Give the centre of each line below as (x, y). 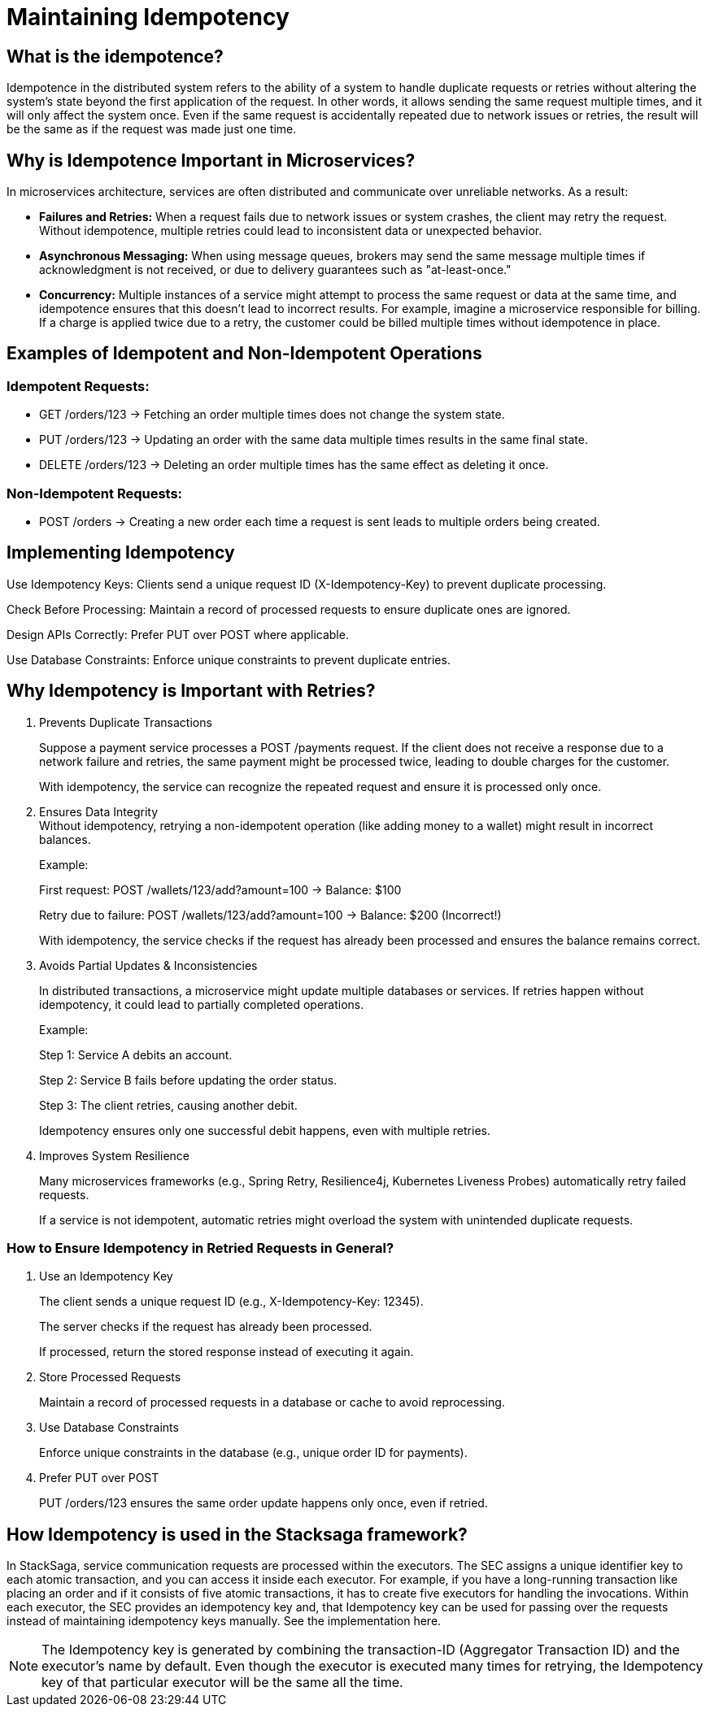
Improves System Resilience (115, 1155)
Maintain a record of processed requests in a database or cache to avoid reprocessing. (272, 1402)
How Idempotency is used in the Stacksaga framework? (237, 1534)
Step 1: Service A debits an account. (136, 1054)
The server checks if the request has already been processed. (206, 1327)
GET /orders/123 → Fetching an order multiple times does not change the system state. (272, 415)
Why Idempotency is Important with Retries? (191, 691)
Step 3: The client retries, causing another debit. (168, 1105)
